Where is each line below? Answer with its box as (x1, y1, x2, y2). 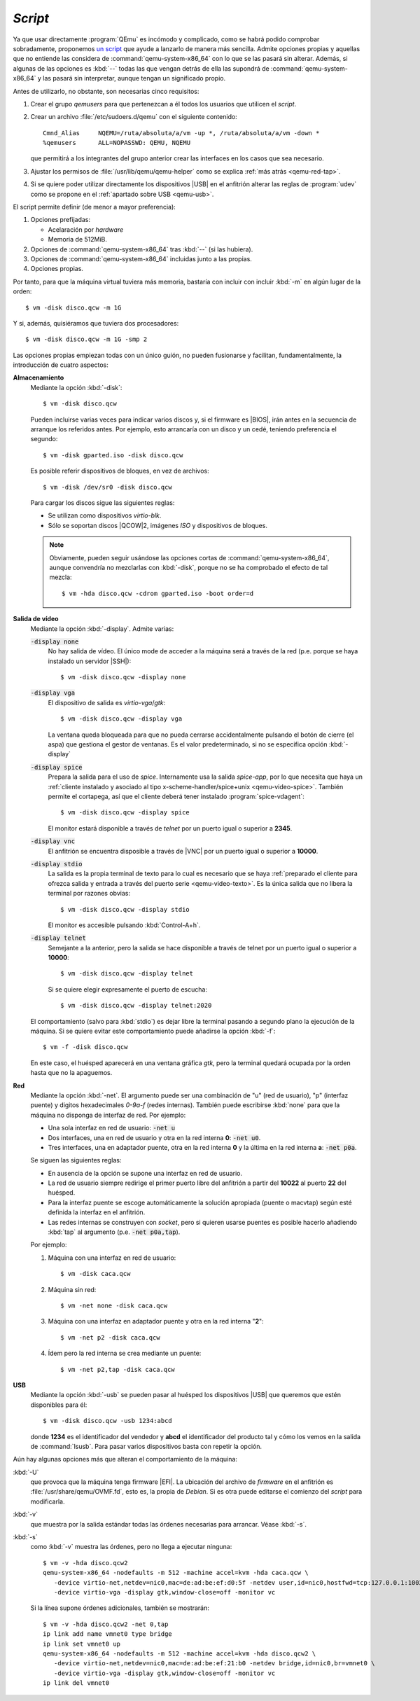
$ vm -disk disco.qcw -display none (60, 673, 186, 681)
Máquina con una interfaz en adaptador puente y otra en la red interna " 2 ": (48, 1317, 264, 1326)
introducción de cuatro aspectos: (13, 361, 108, 369)
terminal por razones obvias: (48, 889, 131, 898)
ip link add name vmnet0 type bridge (43, 1630, 173, 1638)
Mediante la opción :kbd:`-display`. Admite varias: (30, 624, 174, 633)
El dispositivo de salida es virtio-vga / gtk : (48, 698, 166, 707)
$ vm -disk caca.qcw (60, 1270, 131, 1278)
